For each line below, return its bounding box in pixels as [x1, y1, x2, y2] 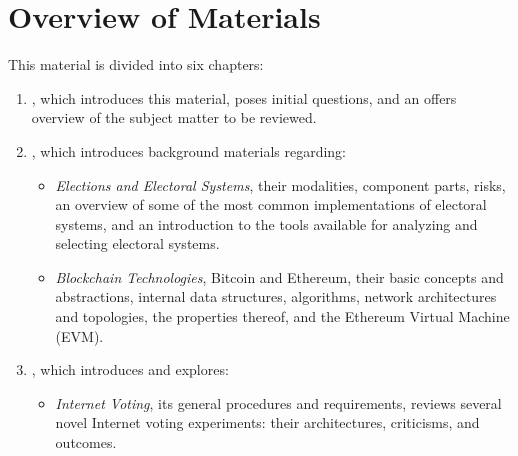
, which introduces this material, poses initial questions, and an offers [31, 87, 457, 108]
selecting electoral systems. [55, 233, 220, 254]
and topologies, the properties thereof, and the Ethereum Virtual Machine [55, 306, 510, 327]
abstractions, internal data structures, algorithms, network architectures [55, 286, 497, 307]
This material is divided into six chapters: [8, 54, 264, 75]
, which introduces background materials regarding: [31, 140, 347, 161]
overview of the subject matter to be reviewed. [31, 107, 317, 128]
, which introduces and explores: [31, 359, 229, 380]
